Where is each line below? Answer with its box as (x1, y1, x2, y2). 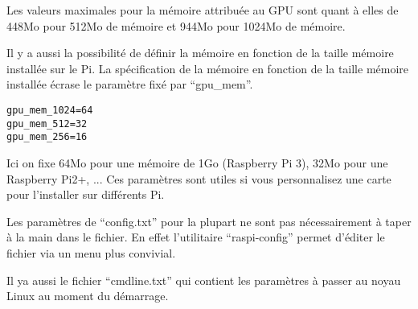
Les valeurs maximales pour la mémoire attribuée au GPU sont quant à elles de (6, 2, 399, 18)
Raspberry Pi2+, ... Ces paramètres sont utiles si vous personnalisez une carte (6, 170, 391, 187)
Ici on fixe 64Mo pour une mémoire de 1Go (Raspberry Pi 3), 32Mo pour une (6, 154, 388, 171)
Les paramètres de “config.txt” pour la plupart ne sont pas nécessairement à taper (6, 212, 412, 229)
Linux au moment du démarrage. (6, 287, 169, 304)
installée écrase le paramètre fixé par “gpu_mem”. (6, 76, 253, 93)
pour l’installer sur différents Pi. (6, 186, 165, 203)
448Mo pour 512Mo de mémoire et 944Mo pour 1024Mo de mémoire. (6, 17, 346, 34)
